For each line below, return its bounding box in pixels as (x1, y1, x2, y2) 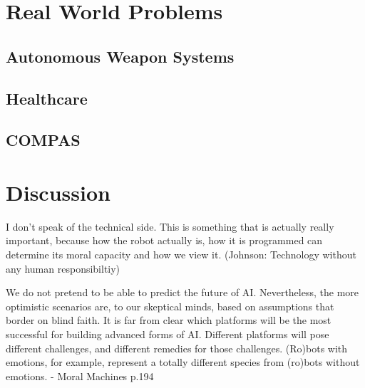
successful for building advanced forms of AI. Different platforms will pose (6, 327, 329, 341)
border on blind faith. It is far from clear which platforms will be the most (6, 313, 331, 327)
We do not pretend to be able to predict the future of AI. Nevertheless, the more (6, 285, 359, 300)
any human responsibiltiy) (6, 261, 120, 276)
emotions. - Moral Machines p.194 (6, 368, 154, 383)
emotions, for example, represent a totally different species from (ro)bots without (6, 355, 360, 369)
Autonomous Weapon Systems (6, 45, 235, 67)
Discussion (6, 177, 110, 206)
